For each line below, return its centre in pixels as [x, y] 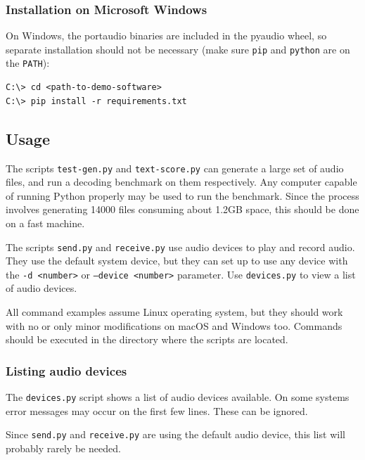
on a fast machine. [45, 223]
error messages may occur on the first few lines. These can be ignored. [157, 410]
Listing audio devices [66, 370]
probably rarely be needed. [63, 448]
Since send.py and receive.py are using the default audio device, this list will [175, 434]
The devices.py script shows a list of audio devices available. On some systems [178, 397]
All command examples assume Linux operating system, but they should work [174, 312]
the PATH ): [28, 63]
